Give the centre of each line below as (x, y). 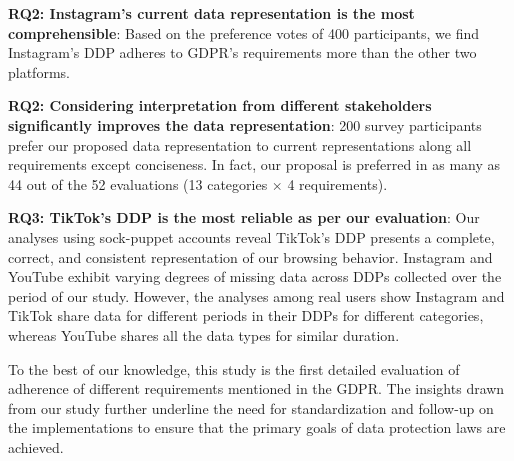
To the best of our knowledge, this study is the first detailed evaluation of (234, 368)
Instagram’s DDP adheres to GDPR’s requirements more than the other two (242, 52)
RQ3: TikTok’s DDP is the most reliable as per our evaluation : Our (244, 217)
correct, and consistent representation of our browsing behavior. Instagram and (250, 256)
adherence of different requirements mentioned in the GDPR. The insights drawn (256, 388)
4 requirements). (337, 183)
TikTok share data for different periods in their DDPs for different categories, (246, 315)
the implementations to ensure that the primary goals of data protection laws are (257, 427)
